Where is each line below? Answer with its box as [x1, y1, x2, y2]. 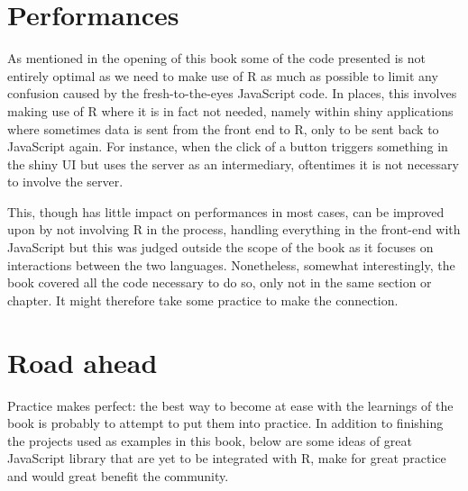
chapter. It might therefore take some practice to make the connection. [7, 290, 399, 309]
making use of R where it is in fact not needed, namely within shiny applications [7, 101, 454, 120]
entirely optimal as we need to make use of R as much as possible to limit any [7, 66, 438, 85]
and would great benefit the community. [7, 466, 229, 485]
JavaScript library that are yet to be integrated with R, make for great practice [7, 449, 446, 468]
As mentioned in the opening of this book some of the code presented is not [7, 49, 426, 68]
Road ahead [7, 343, 158, 380]
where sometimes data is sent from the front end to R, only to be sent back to [7, 119, 439, 138]
